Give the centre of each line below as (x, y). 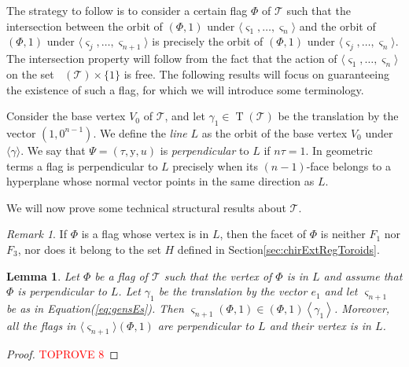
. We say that (53, 150)
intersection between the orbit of (85, 26)
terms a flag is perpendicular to (82, 165)
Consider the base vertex (66, 116)
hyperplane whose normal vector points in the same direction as (160, 181)
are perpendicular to (206, 325)
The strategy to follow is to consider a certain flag (127, 10)
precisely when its (215, 165)
